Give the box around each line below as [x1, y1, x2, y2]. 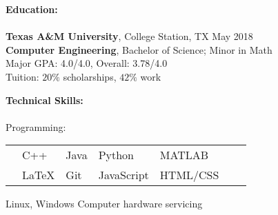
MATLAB [159, 147, 209, 163]
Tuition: [6, 69, 39, 83]
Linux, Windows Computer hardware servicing [6, 196, 203, 211]
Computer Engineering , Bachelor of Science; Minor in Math [6, 42, 272, 57]
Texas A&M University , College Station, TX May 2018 [6, 29, 253, 43]
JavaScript [98, 167, 149, 183]
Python [98, 147, 135, 163]
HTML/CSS [159, 167, 219, 183]
